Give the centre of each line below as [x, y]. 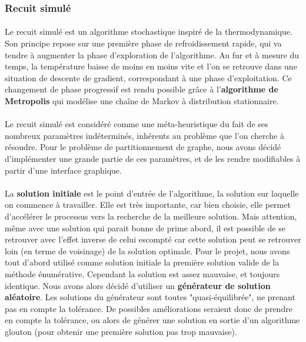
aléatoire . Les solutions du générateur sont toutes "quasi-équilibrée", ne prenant [150, 297]
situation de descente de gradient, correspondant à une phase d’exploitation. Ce [148, 77]
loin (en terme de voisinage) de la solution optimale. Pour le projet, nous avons [147, 250]
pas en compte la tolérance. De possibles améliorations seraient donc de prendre [149, 308]
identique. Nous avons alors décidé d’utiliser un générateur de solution [138, 285]
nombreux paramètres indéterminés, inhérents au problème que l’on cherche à [144, 135]
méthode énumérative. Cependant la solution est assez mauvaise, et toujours [142, 273]
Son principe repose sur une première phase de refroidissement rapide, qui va [143, 43]
